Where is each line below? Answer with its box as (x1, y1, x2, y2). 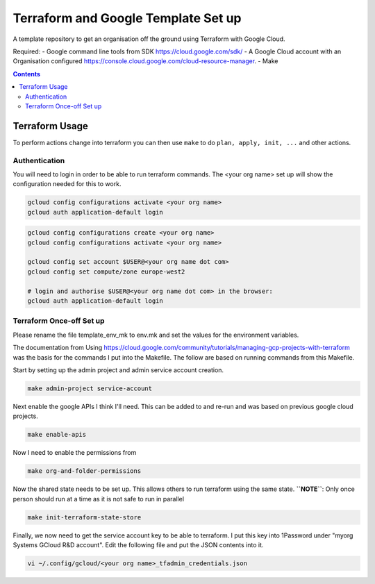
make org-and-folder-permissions (27, 467, 142, 475)
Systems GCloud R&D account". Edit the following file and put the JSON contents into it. (12, 540, 264, 549)
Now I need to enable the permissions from (12, 449, 137, 457)
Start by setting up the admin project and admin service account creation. (12, 365, 224, 374)
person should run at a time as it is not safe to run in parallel (12, 494, 184, 503)
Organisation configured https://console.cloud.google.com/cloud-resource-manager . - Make (12, 57, 278, 65)
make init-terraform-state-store (27, 513, 142, 521)
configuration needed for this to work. (12, 180, 122, 188)
